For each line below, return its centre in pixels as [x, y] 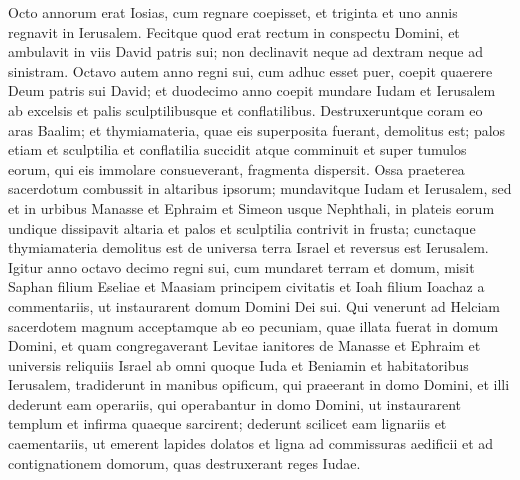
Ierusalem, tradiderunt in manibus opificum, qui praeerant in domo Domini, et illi [259, 384]
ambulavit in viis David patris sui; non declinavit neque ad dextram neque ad [245, 51]
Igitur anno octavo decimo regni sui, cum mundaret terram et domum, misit [241, 266]
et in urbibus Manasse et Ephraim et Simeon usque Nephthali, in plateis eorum [251, 207]
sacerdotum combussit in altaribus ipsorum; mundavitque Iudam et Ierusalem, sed [260, 188]
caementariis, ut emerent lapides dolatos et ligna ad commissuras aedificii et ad [251, 443]
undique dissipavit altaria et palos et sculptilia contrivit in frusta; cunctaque [242, 227]
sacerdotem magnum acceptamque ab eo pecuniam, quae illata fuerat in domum [253, 325]
